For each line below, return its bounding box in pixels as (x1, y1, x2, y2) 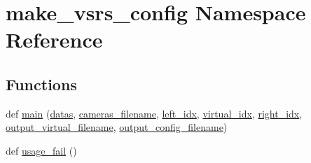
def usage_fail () (6, 143, 77, 157)
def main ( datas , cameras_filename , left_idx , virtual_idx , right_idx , (6, 106, 303, 120)
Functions (6, 73, 77, 94)
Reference (6, 25, 103, 54)
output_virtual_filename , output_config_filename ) (6, 120, 228, 134)
